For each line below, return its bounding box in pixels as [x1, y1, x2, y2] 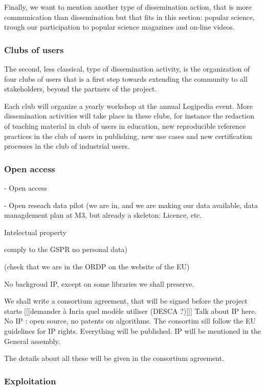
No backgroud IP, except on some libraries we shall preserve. [4, 278, 194, 289]
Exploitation [4, 374, 56, 387]
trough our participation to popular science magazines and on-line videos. [4, 21, 235, 32]
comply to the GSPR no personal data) [4, 244, 127, 255]
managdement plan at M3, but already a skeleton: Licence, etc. [4, 210, 202, 220]
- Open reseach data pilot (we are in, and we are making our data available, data [4, 199, 258, 210]
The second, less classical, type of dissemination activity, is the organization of [4, 63, 250, 74]
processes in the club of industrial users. [4, 141, 129, 151]
